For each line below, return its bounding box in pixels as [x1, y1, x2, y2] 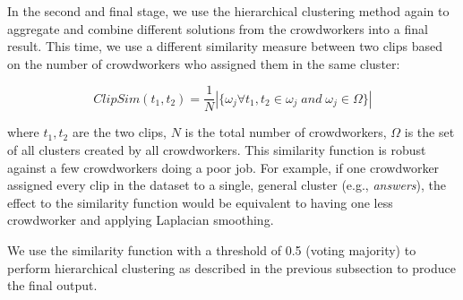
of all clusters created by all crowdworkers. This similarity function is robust [7, 141, 426, 159]
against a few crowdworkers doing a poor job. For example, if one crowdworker [7, 158, 440, 176]
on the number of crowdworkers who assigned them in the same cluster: [7, 54, 400, 73]
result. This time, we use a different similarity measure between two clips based [7, 37, 442, 56]
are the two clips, [72, 123, 167, 141]
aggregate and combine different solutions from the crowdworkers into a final [7, 19, 428, 38]
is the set [404, 123, 455, 141]
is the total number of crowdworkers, [184, 123, 387, 141]
